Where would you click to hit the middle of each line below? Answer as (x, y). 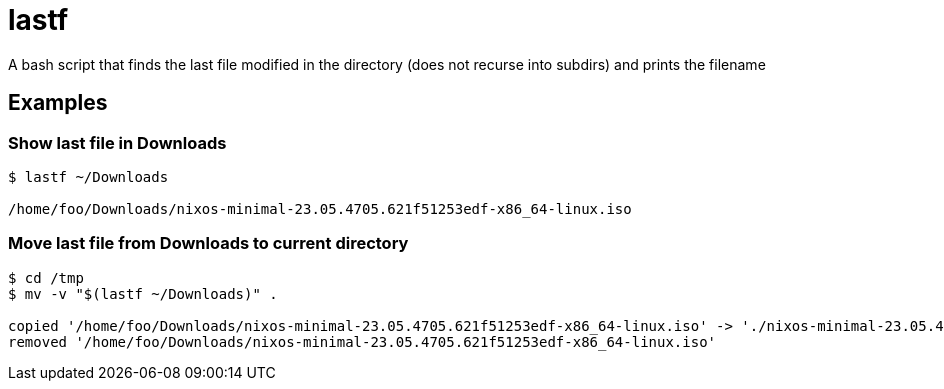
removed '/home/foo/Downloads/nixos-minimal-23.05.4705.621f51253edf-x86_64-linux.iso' (362, 341)
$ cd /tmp (46, 277)
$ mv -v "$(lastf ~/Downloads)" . (143, 293)
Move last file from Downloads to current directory (208, 243)
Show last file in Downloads (117, 142)
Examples (58, 103)
